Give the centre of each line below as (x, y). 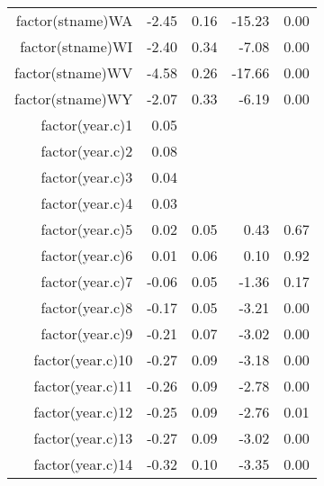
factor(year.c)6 (87, 255)
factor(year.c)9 (87, 333)
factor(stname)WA (74, 20)
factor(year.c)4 (87, 203)
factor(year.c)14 (83, 464)
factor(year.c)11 (83, 386)
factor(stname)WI (76, 46)
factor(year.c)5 (87, 229)
